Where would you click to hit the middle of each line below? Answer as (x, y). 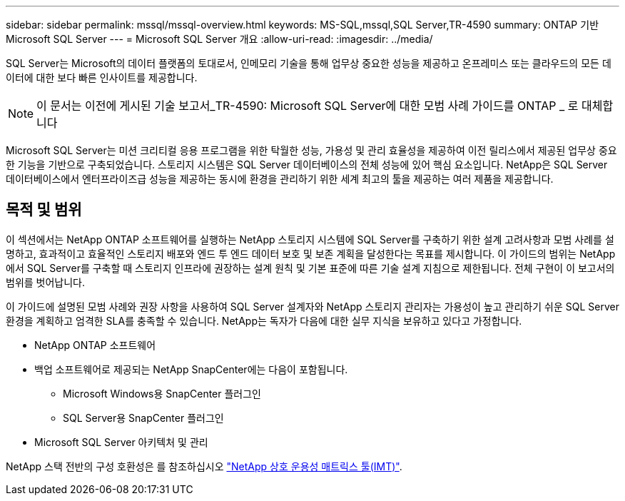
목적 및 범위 (44, 210)
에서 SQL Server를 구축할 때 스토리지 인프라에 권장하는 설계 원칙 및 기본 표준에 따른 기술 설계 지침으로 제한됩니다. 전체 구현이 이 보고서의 (310, 268)
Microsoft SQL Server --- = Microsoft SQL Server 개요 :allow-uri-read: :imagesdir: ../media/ (219, 39)
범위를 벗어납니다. (46, 282)
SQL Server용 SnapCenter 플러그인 (143, 417)
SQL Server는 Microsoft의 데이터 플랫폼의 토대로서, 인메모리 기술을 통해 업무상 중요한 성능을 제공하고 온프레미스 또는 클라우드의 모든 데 (309, 63)
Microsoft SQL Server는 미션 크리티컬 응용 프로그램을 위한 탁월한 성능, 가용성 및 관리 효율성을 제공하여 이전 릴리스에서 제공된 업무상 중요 (311, 150)
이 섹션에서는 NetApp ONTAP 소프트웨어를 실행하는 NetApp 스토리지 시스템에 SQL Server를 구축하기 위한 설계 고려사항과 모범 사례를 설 (310, 239)
